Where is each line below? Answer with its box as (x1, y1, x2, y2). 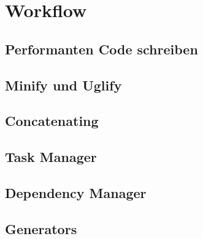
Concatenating (5, 111, 99, 130)
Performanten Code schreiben (5, 39, 198, 58)
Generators (5, 219, 77, 238)
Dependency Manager (5, 183, 147, 202)
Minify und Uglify (5, 75, 122, 94)
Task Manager (5, 147, 97, 166)
